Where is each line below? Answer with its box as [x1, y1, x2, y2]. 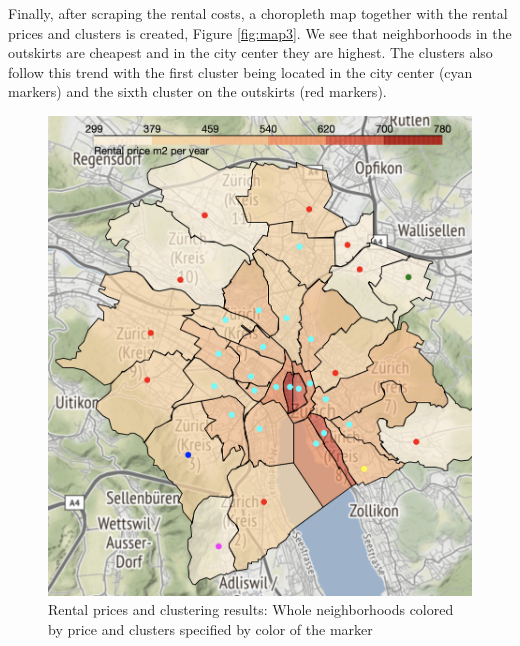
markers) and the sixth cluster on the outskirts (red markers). [8, 81, 387, 102]
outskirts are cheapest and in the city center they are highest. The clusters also [8, 42, 493, 63]
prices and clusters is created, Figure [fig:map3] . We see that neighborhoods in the [8, 22, 512, 43]
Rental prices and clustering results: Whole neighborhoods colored [48, 599, 454, 620]
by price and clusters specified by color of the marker [48, 618, 373, 639]
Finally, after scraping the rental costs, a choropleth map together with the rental [8, 3, 508, 23]
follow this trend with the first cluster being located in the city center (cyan [8, 61, 473, 82]
